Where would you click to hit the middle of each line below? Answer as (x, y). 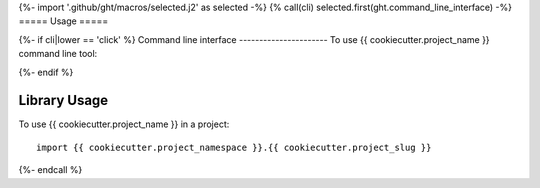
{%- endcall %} (50, 170)
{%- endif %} (46, 72)
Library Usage (63, 100)
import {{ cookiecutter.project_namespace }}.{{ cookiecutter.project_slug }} (234, 147)
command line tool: (58, 54)
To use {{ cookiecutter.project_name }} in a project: (124, 124)
